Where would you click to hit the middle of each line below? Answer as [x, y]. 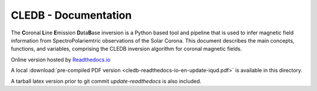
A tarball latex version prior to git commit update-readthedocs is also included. [106, 81]
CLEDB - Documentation [71, 15]
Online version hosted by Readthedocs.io [61, 60]
